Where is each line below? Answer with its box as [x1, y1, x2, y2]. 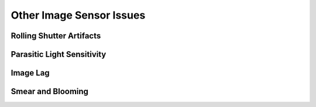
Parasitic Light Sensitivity [11, 49, 107, 59]
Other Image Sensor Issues [11, 9, 146, 22]
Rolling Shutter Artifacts [11, 31, 101, 41]
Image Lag [11, 68, 50, 78]
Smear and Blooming [11, 87, 89, 97]
